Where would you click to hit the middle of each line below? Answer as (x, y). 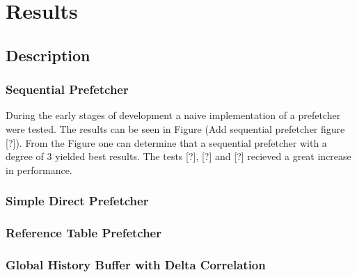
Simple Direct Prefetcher (77, 201)
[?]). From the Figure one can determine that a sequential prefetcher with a (166, 142)
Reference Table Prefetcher (84, 233)
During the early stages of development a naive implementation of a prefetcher (173, 115)
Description (48, 55)
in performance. (39, 169)
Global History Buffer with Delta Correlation (136, 264)
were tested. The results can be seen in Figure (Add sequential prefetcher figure (175, 128)
